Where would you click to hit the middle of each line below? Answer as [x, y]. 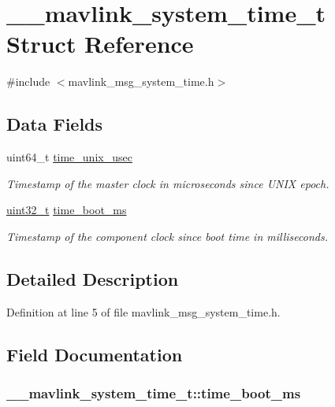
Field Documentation [95, 354]
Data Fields [55, 124]
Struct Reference [100, 44]
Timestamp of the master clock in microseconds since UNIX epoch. [168, 183]
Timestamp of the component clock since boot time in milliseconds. [167, 236]
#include [28, 81]
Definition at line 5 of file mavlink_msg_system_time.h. [143, 311]
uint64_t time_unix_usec [69, 157]
